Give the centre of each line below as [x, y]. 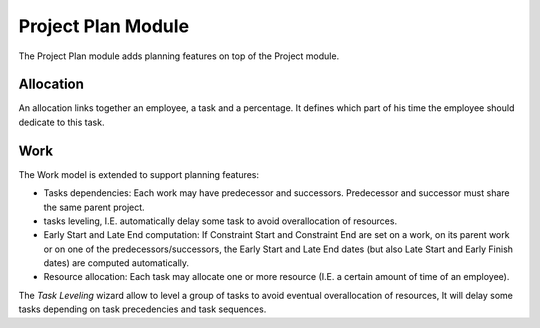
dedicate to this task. [61, 122]
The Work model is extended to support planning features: [139, 174]
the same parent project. [94, 207]
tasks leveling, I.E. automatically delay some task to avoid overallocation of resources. [220, 221]
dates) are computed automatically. [116, 263]
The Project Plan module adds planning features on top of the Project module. [179, 56]
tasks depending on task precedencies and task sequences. [142, 309]
